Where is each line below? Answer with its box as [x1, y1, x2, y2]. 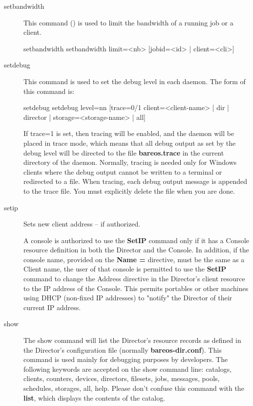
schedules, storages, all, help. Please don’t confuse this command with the [23, 383, 244, 393]
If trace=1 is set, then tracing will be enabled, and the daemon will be [23, 128, 234, 138]
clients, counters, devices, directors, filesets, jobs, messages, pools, [23, 373, 220, 383]
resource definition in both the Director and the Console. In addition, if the [23, 245, 249, 255]
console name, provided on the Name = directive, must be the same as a [23, 254, 245, 264]
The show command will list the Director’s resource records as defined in [23, 335, 241, 345]
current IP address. [23, 302, 81, 312]
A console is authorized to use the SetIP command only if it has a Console [23, 235, 250, 245]
